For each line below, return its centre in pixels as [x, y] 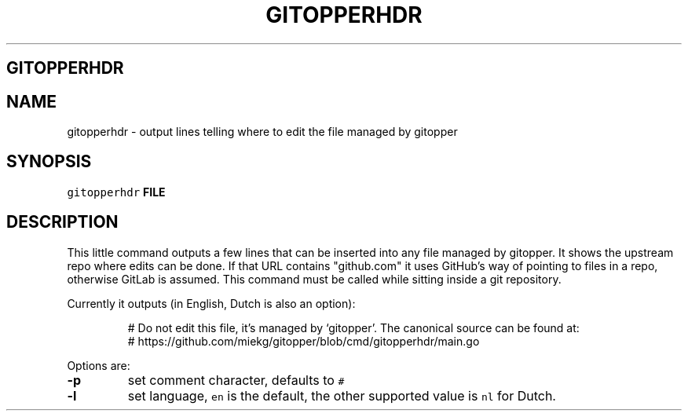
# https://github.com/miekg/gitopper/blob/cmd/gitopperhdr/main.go [304, 341]
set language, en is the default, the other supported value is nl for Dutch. [342, 395]
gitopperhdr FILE [116, 192]
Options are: [99, 365]
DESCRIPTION [62, 222]
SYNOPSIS [49, 162]
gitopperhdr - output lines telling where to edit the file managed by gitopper [262, 132]
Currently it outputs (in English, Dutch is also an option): [211, 303]
